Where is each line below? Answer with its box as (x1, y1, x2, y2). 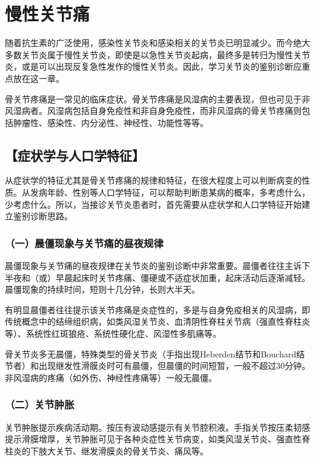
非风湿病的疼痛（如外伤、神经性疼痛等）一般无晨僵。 (5, 371, 217, 383)
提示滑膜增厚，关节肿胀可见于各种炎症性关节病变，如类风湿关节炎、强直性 (5, 433, 302, 445)
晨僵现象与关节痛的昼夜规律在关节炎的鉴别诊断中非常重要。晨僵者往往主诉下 (5, 259, 310, 272)
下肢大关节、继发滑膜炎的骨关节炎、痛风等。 (30, 444, 208, 457)
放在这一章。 (13, 71, 64, 84)
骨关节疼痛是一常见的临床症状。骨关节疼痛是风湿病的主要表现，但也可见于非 (5, 92, 310, 105)
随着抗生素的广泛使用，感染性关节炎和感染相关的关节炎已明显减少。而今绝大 (5, 36, 310, 49)
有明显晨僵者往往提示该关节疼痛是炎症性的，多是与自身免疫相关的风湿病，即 (5, 303, 310, 316)
